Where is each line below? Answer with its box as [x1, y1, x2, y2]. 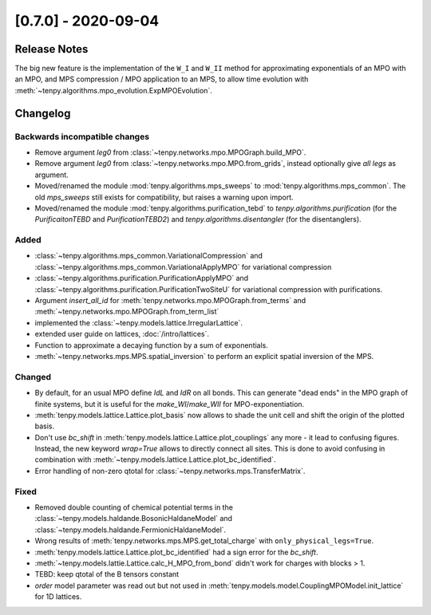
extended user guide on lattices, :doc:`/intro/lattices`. [34, 329, 209, 339]
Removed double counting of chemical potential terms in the [34, 503, 233, 512]
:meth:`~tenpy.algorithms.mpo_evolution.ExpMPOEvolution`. [14, 85, 213, 95]
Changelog [14, 106, 71, 120]
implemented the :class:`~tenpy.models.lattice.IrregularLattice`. [34, 317, 243, 327]
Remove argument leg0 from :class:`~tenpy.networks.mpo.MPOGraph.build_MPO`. [34, 148, 306, 157]
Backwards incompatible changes [14, 131, 150, 142]
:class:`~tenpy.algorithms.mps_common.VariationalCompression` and [34, 251, 263, 261]
